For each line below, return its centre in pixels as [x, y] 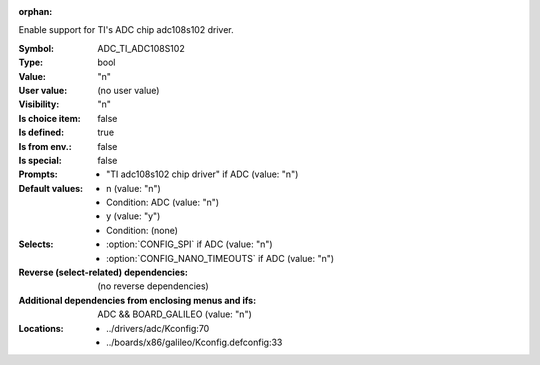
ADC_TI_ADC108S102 [141, 48]
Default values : [51, 188]
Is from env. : [45, 146]
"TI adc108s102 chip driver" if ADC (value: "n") [202, 174]
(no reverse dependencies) [153, 286]
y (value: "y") [133, 216]
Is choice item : [49, 118]
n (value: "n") [134, 188]
